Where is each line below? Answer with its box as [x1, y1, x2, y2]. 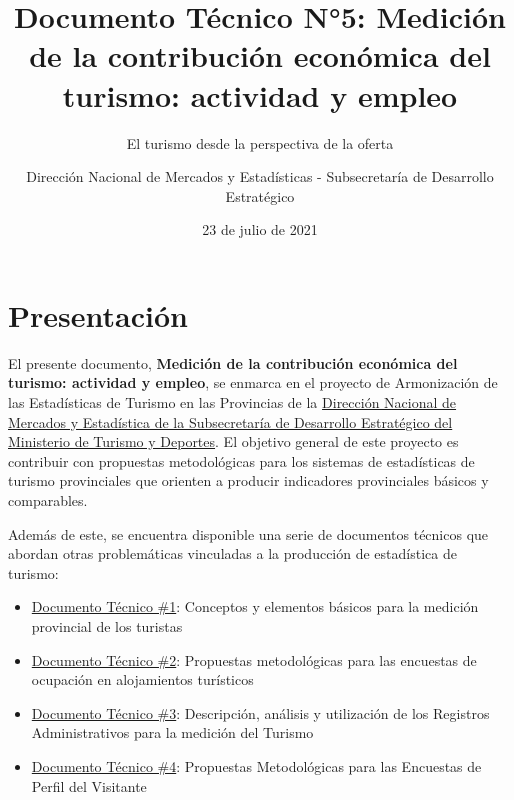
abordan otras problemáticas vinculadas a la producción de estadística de [8, 543, 457, 564]
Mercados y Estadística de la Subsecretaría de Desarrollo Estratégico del [8, 411, 453, 432]
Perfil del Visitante [31, 775, 147, 796]
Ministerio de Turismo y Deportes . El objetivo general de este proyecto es [8, 431, 459, 452]
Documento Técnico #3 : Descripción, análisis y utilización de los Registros [31, 702, 490, 723]
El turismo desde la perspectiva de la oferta [126, 132, 394, 153]
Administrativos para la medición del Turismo [31, 722, 314, 743]
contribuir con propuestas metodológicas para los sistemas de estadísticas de [8, 450, 475, 471]
